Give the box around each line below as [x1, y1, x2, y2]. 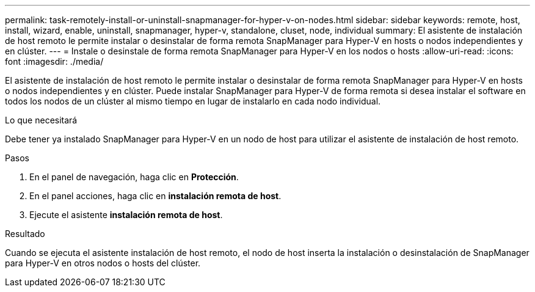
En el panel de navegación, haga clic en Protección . [29, 172, 239, 182]
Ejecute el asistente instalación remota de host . [29, 210, 223, 220]
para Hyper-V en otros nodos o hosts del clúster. [5, 258, 201, 268]
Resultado [5, 228, 45, 239]
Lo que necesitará [5, 115, 78, 125]
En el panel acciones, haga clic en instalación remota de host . [29, 191, 282, 201]
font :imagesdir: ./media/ [5, 56, 104, 67]
